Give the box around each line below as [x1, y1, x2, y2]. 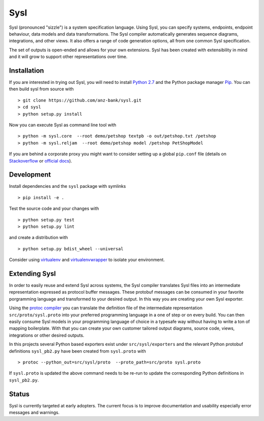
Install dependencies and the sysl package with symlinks [9, 183, 126, 189]
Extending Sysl [9, 269, 56, 278]
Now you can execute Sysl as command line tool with [9, 122, 117, 128]
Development [9, 171, 51, 179]
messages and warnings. [9, 410, 60, 416]
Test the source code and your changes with [9, 205, 99, 212]
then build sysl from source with [9, 86, 74, 92]
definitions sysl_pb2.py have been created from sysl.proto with [9, 348, 146, 354]
